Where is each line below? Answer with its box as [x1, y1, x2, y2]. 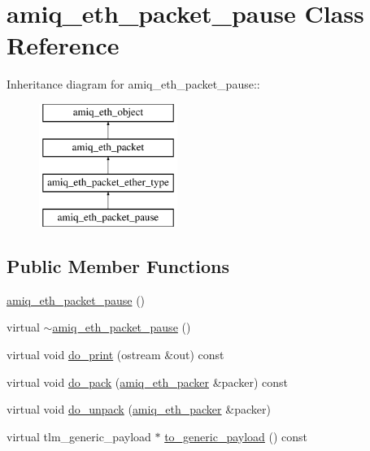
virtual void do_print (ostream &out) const [7, 346, 224, 363]
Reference [7, 28, 120, 62]
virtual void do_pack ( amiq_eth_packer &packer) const [7, 373, 288, 390]
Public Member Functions [7, 254, 229, 279]
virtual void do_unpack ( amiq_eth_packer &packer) [7, 401, 271, 418]
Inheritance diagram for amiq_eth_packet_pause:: [7, 76, 260, 93]
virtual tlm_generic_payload [7, 427, 151, 444]
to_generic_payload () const [164, 427, 308, 444]
